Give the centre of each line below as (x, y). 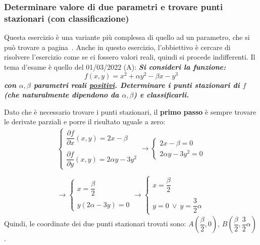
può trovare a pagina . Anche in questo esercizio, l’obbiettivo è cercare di (117, 47)
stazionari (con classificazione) (67, 18)
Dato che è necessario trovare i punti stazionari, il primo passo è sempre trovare (130, 111)
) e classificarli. (161, 95)
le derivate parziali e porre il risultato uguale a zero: (85, 121)
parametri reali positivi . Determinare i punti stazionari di (137, 85)
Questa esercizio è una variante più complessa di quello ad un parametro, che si (127, 37)
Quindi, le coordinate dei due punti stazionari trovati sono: (95, 224)
